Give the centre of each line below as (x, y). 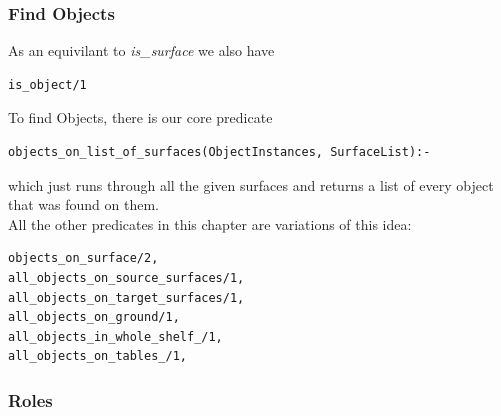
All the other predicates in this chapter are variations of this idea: (210, 223)
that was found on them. (83, 204)
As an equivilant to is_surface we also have (141, 50)
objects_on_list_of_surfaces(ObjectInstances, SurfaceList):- (219, 152)
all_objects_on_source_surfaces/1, (126, 277)
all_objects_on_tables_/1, (97, 356)
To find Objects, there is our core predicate (140, 117)
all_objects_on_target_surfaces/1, (126, 297)
